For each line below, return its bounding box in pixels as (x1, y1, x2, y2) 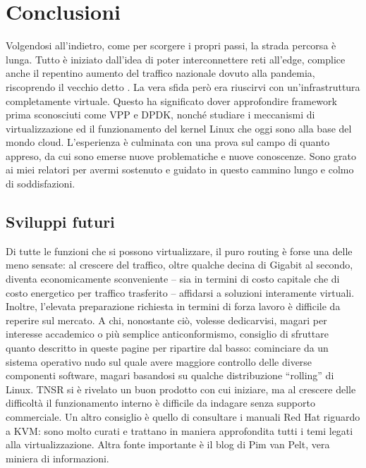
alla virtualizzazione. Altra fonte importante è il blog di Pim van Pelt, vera (6, 437, 330, 452)
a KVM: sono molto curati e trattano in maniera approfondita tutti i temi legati (6, 423, 353, 438)
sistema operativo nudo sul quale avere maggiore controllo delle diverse (6, 354, 312, 369)
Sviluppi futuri (6, 211, 115, 233)
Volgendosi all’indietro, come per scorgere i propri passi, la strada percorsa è (6, 38, 336, 53)
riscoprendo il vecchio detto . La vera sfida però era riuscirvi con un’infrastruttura (6, 79, 360, 94)
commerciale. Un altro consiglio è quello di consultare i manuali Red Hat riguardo (6, 409, 360, 424)
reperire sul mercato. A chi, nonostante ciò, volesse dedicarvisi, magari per (6, 312, 327, 327)
